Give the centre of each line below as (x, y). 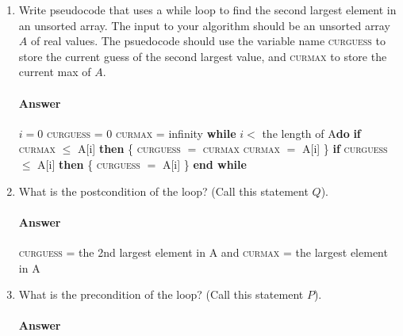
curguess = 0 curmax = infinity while (141, 133)
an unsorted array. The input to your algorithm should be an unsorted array (204, 25)
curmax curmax (241, 149)
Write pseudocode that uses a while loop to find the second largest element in (207, 10)
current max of (55, 72)
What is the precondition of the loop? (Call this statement (161, 294)
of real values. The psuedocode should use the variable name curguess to (208, 41)
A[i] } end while (204, 164)
